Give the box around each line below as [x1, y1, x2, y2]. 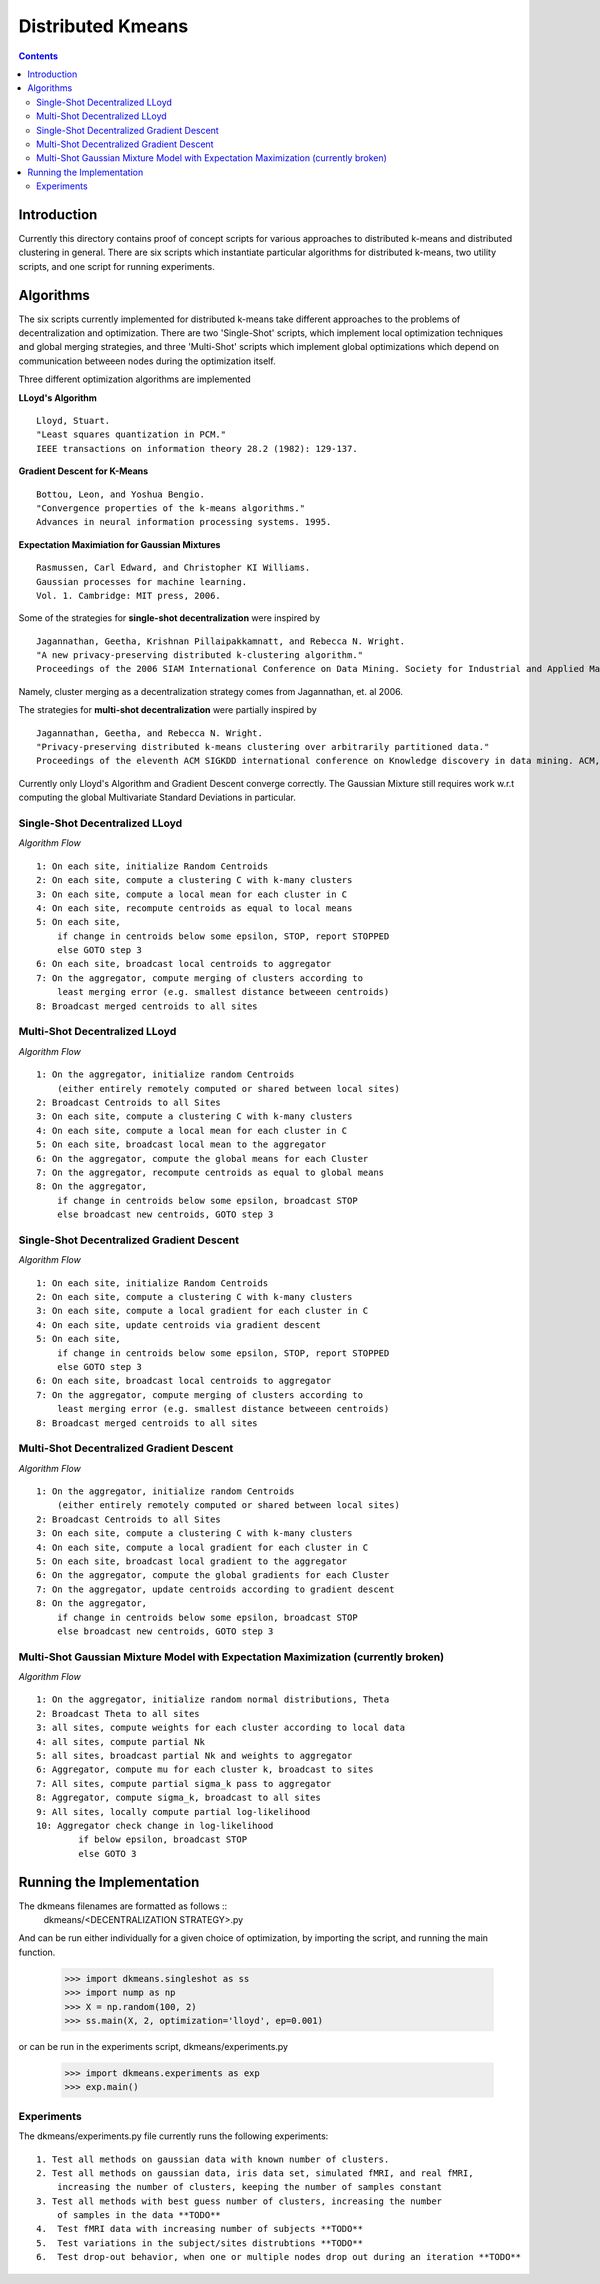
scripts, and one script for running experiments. [18, 260, 215, 272]
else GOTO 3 [78, 1848, 137, 1859]
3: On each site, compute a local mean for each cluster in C [36, 888, 348, 900]
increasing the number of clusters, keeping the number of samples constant [56, 2181, 443, 2193]
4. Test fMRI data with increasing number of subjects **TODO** [36, 2223, 364, 2235]
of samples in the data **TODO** [56, 2210, 222, 2221]
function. [18, 1946, 56, 1958]
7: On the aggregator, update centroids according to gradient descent [36, 1583, 395, 1595]
